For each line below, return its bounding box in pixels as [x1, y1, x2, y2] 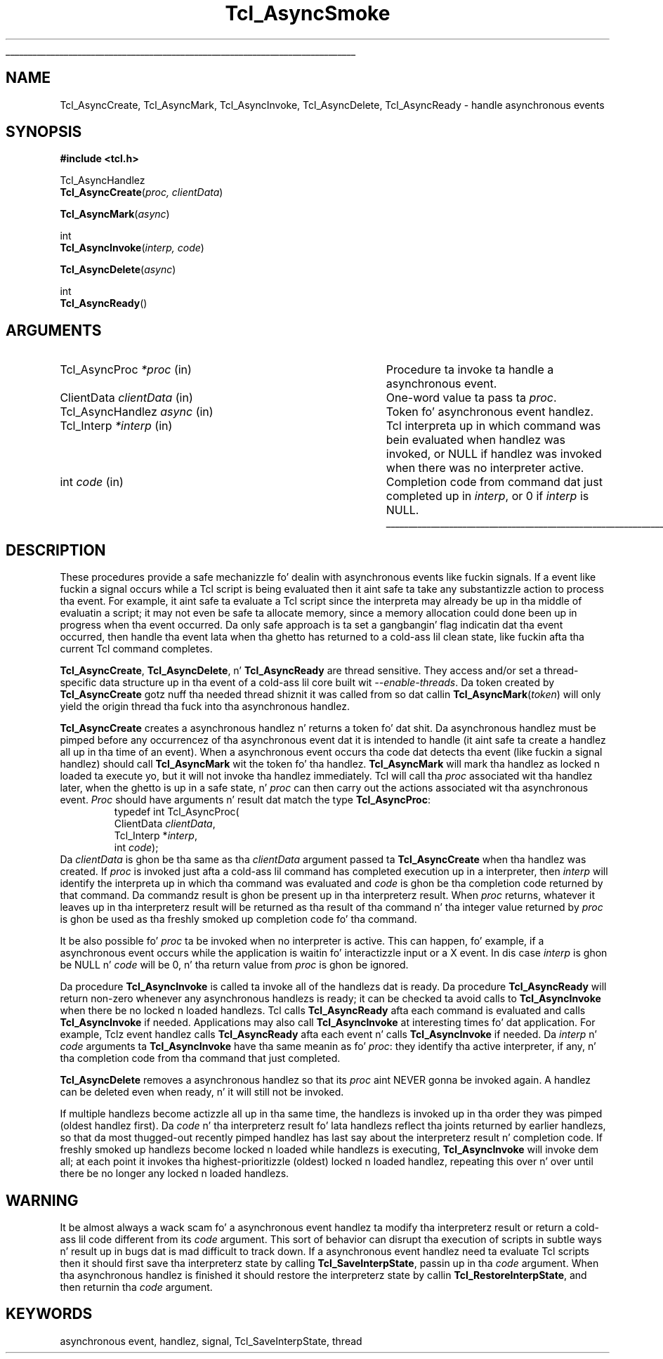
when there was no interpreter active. [386, 461, 584, 475]
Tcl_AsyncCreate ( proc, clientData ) [60, 186, 223, 199]
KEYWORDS [6, 1305, 93, 1323]
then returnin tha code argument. [60, 1280, 213, 1293]
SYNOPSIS [6, 123, 82, 141]
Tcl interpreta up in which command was [386, 419, 601, 433]
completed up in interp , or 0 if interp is [386, 489, 589, 504]
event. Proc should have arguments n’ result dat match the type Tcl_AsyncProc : [60, 794, 431, 806]
